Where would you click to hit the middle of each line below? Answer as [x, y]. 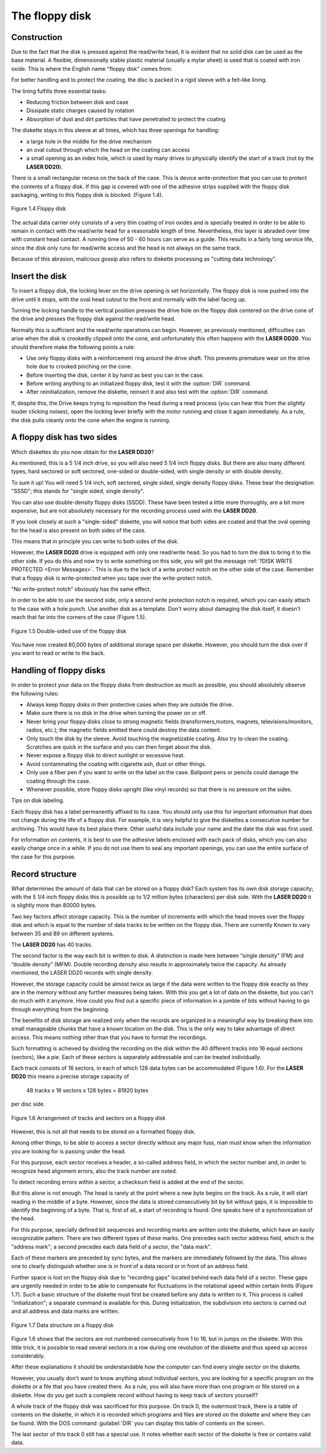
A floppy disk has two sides [64, 437]
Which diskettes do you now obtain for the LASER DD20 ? [83, 452]
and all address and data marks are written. [65, 1311]
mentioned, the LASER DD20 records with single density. [82, 973]
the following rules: [35, 693]
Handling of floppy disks [58, 670]
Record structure [44, 874]
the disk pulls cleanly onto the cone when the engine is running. [91, 420]
